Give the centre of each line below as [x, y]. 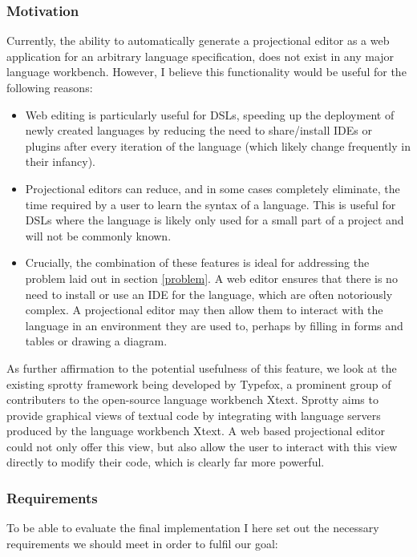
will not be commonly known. [98, 235]
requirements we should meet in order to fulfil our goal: [142, 543]
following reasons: [50, 87]
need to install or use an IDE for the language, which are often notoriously [209, 294]
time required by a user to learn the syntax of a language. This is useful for [211, 204]
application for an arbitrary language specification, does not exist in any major [200, 56]
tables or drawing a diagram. [96, 341]
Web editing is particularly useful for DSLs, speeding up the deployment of [210, 114]
